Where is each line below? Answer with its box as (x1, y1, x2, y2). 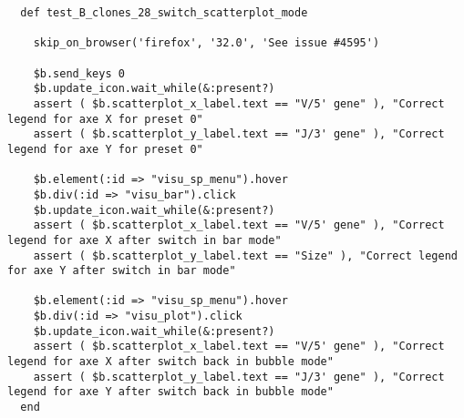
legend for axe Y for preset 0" (7, 142, 203, 156)
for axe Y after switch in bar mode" (7, 264, 236, 278)
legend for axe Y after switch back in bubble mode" (7, 385, 334, 399)
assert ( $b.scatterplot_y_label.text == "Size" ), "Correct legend (33, 249, 458, 262)
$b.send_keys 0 (33, 66, 125, 80)
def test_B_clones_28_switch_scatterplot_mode (20, 6, 308, 19)
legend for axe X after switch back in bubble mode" (7, 355, 334, 369)
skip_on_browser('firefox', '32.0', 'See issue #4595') (33, 36, 380, 50)
